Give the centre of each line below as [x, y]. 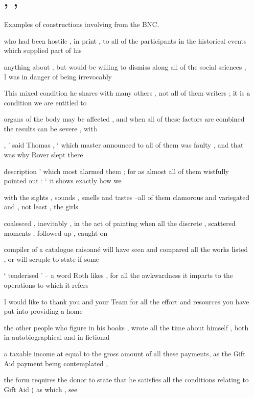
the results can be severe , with [51, 128]
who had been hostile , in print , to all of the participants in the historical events [125, 40]
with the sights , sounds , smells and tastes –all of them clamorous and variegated [127, 197]
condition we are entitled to [45, 102]
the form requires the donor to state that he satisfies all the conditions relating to [126, 380]
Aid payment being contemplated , [56, 363]
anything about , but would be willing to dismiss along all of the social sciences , [125, 66]
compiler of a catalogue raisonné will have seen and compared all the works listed [126, 249]
